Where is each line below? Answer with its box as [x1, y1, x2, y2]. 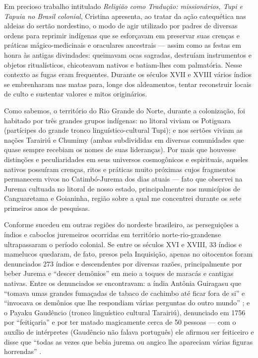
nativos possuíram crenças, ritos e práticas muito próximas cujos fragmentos [4, 164, 236, 174]
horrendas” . [4, 346, 42, 357]
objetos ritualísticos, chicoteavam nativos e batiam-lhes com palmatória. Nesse [4, 59, 242, 70]
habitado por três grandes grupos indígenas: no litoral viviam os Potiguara [4, 115, 231, 125]
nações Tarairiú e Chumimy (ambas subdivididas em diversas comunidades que [4, 134, 244, 145]
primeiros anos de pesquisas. [4, 202, 90, 213]
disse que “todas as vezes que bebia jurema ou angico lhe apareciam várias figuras [4, 336, 253, 347]
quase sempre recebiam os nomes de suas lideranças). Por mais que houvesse [4, 144, 236, 155]
